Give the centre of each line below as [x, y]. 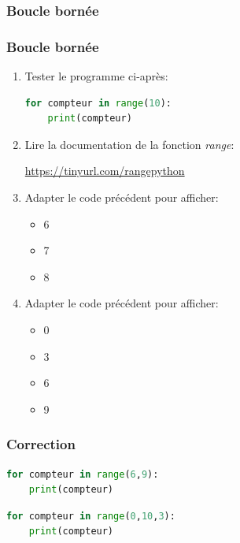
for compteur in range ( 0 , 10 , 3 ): [91, 516]
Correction [41, 444]
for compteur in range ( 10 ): [98, 103]
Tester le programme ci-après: [96, 76]
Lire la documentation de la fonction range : [129, 144]
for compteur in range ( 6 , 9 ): [83, 474]
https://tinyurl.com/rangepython [105, 171]
